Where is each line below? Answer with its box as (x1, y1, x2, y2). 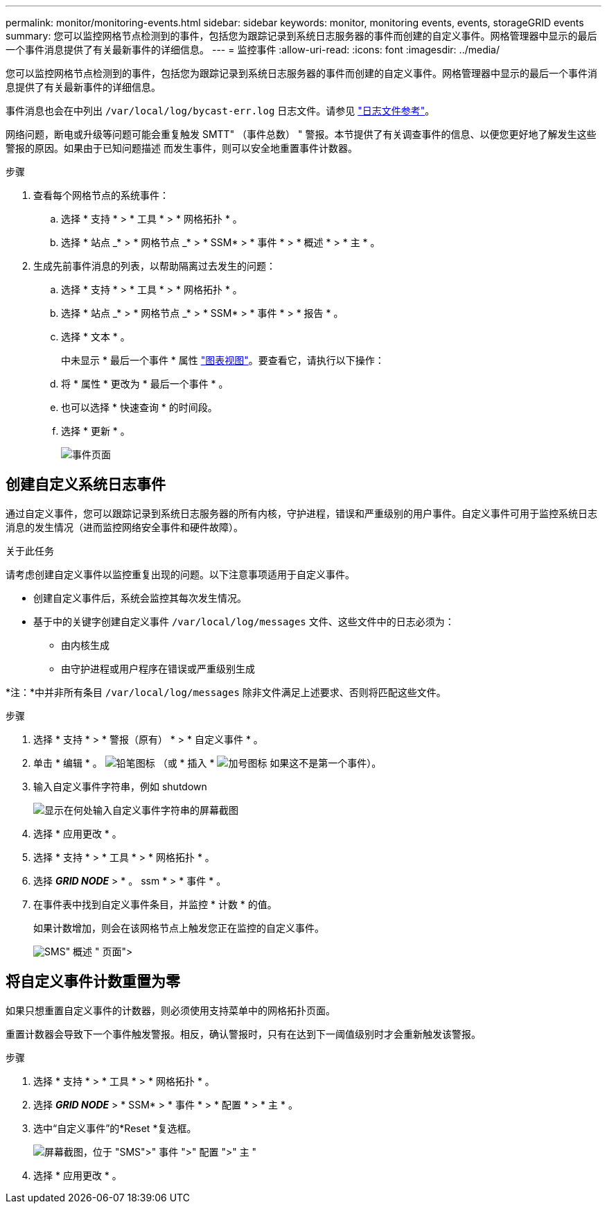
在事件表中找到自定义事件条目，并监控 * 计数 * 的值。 (33, 898, 277, 910)
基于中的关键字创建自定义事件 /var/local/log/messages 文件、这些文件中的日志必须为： (33, 615, 455, 627)
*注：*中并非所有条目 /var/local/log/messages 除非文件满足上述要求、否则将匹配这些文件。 (6, 686, 446, 698)
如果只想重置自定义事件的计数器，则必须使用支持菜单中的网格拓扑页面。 (6, 1004, 335, 1016)
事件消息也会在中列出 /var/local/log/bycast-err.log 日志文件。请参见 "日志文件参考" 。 (6, 105, 435, 116)
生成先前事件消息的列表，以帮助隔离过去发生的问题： (33, 260, 276, 272)
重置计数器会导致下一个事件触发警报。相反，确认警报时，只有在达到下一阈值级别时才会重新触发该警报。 (6, 1027, 481, 1040)
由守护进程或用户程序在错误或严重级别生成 (61, 662, 255, 675)
